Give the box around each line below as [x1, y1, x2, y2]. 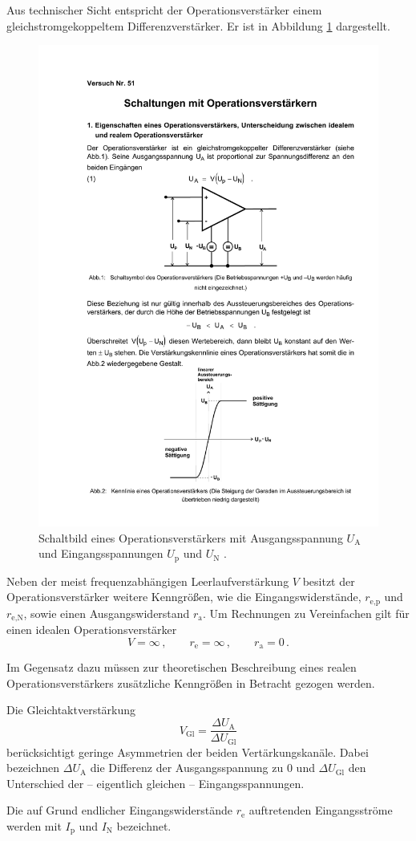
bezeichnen [6, 759, 60, 776]
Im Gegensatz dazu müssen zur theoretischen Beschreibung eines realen [6, 659, 357, 676]
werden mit [6, 817, 62, 834]
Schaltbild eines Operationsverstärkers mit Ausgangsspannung [38, 529, 343, 546]
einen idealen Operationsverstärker [6, 621, 177, 638]
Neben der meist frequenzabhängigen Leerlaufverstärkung [6, 572, 289, 589]
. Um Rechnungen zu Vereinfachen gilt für [203, 604, 410, 621]
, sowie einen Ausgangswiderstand [23, 604, 190, 621]
